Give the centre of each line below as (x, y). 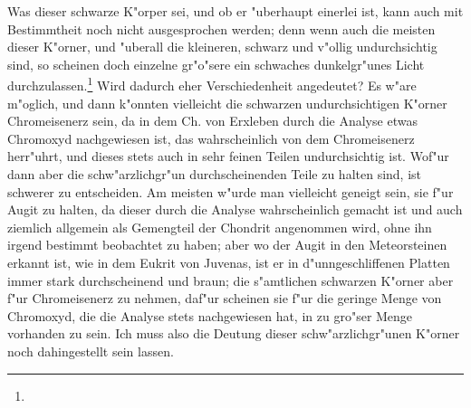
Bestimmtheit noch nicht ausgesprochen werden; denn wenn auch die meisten (221, 28)
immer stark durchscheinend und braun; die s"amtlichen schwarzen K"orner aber (231, 280)
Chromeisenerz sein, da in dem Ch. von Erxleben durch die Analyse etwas (212, 121)
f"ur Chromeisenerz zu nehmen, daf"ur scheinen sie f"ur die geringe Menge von (225, 298)
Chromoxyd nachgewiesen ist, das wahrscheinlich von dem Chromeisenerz (211, 138)
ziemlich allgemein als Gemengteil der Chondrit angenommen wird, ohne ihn (220, 227)
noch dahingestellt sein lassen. (91, 351)
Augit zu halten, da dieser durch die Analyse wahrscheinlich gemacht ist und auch (235, 209)
